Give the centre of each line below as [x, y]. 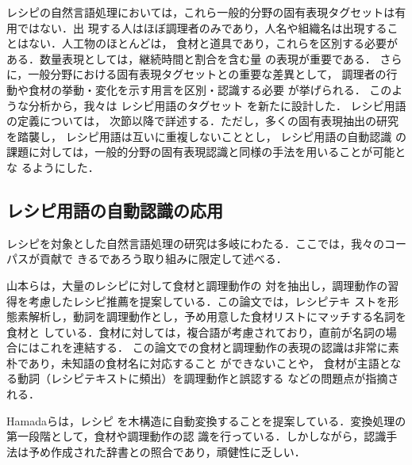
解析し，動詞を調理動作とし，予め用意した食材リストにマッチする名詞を [217, 316]
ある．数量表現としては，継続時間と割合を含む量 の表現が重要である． [191, 58]
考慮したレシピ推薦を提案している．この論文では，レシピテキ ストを [208, 301]
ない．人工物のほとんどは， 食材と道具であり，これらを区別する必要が [213, 43]
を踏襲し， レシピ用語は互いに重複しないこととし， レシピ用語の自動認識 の [206, 136]
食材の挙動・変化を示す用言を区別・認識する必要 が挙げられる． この [210, 89]
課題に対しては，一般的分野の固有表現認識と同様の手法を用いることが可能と [206, 152]
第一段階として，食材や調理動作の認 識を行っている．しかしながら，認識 [196, 436]
